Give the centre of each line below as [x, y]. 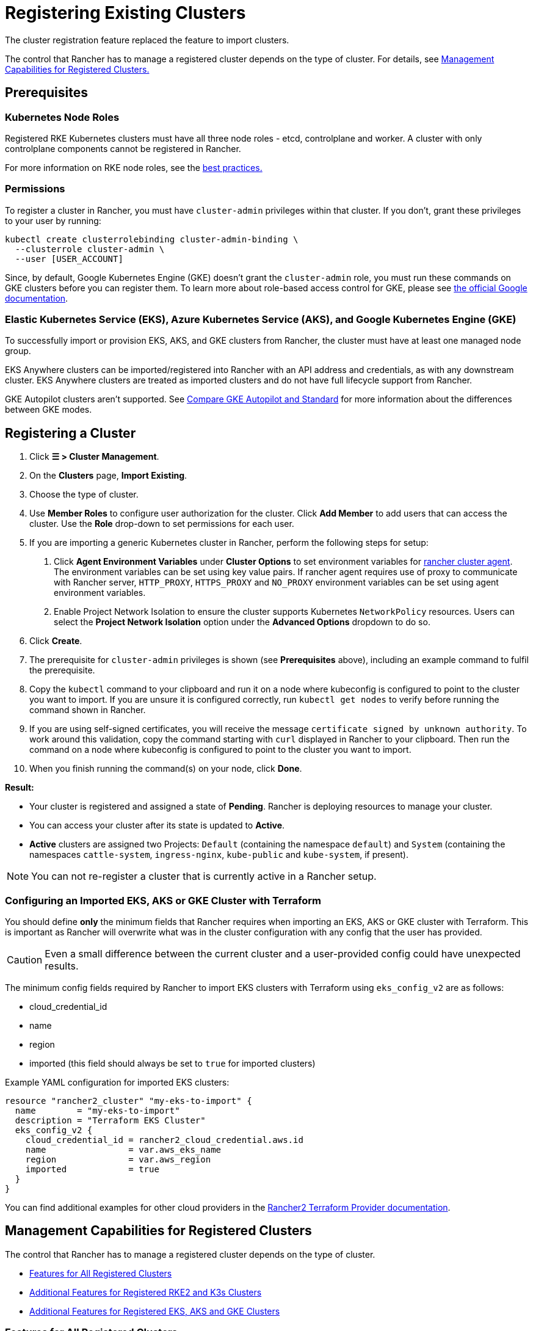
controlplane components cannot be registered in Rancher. [123, 148]
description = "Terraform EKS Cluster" [110, 1121]
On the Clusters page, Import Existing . [108, 476]
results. [62, 966]
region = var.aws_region [118, 1160]
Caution [25, 960]
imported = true [92, 1170]
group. [18, 351]
